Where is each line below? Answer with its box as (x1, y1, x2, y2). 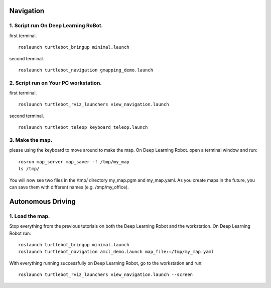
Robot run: (9, 230, 31, 236)
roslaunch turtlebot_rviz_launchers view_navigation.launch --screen (18, 272, 193, 277)
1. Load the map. (9, 213, 50, 220)
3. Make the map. (9, 137, 53, 144)
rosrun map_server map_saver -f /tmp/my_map (18, 159, 130, 164)
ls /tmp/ (18, 166, 40, 172)
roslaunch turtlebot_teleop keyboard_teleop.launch (18, 125, 148, 130)
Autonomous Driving (9, 197, 76, 206)
